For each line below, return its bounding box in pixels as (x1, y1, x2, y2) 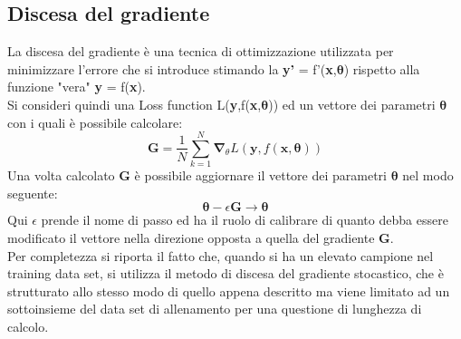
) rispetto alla (343, 59, 420, 78)
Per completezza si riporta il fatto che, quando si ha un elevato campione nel (7, 246, 434, 265)
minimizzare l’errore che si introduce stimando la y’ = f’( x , (7, 59, 337, 78)
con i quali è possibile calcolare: (7, 112, 183, 131)
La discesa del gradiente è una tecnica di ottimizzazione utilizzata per (7, 42, 394, 61)
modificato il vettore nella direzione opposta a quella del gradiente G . (7, 228, 394, 247)
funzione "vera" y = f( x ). (7, 77, 146, 96)
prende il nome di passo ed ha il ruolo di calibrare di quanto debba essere (41, 210, 448, 229)
